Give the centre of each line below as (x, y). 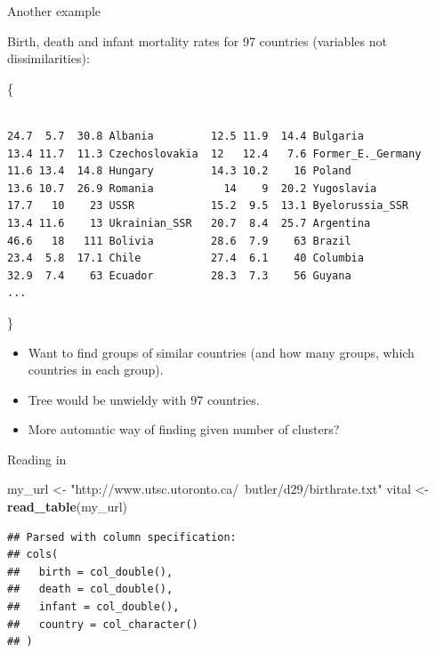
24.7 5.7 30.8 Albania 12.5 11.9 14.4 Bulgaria (186, 136)
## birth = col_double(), (90, 572)
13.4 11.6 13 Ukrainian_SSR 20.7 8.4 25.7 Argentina (189, 223)
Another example (54, 11)
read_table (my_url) (68, 507)
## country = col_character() (103, 624)
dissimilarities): (48, 58)
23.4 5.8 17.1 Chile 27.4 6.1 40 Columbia (186, 258)
